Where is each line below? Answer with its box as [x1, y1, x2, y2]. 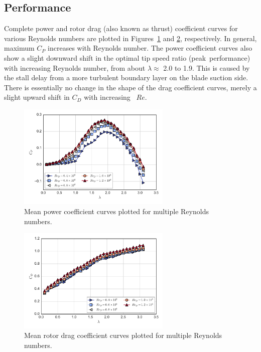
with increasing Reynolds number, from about [4, 62, 146, 73]
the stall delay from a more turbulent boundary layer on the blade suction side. [4, 72, 248, 83]
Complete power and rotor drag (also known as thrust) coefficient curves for [4, 23, 238, 34]
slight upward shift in [4, 92, 70, 102]
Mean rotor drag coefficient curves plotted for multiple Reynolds [24, 330, 222, 340]
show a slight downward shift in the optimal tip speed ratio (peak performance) [4, 52, 250, 63]
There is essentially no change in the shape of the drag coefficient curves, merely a [4, 82, 257, 92]
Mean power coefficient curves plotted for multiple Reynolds [24, 206, 209, 217]
